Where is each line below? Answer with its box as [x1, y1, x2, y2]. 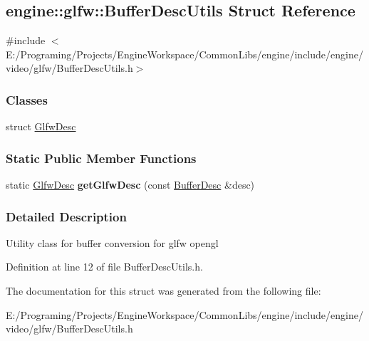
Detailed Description [6, 207, 127, 225]
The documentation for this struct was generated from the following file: [6, 283, 321, 298]
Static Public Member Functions [6, 149, 197, 167]
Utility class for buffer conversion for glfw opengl [6, 235, 219, 250]
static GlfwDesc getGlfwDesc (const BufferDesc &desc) [6, 177, 255, 192]
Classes [6, 90, 48, 108]
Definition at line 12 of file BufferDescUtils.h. [6, 259, 203, 274]
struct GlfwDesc [6, 119, 76, 134]
